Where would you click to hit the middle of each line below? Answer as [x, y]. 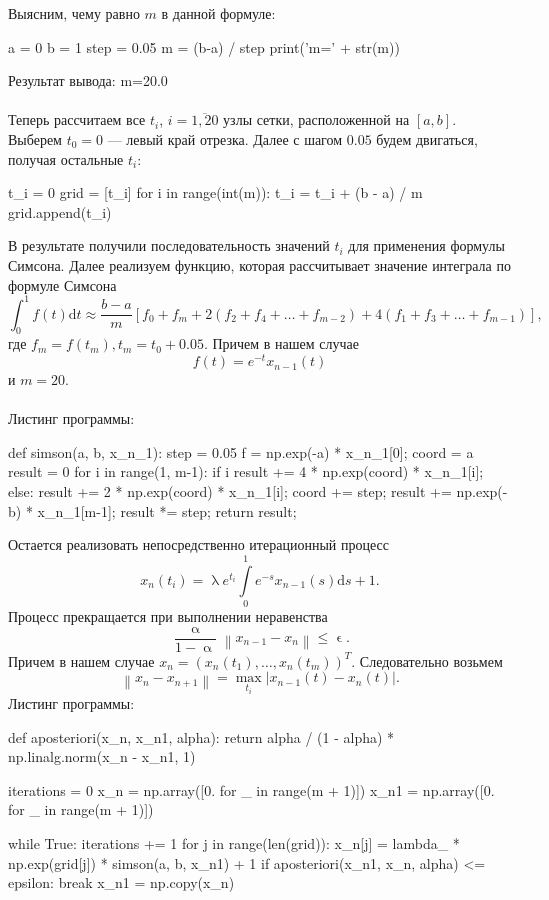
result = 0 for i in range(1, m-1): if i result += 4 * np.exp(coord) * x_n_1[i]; [246, 471]
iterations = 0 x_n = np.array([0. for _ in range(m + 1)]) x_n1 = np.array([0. [251, 789]
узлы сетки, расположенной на [316, 119]
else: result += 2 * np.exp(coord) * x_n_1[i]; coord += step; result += [230, 491]
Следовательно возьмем [431, 660]
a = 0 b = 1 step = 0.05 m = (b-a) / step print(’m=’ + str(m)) [204, 46]
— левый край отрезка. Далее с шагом [225, 138]
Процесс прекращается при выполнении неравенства [168, 615]
